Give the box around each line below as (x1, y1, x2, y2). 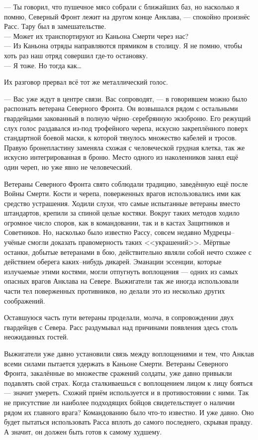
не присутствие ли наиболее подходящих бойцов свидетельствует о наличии (4, 397, 235, 407)
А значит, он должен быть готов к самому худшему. (4, 426, 162, 437)
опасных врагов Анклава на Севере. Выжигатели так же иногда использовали (4, 276, 239, 286)
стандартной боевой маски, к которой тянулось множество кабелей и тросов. (4, 132, 237, 143)
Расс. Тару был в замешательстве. (4, 21, 106, 31)
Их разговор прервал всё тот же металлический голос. (4, 77, 168, 87)
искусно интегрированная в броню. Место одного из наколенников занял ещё (4, 152, 238, 162)
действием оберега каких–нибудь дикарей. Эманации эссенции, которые (4, 256, 222, 267)
